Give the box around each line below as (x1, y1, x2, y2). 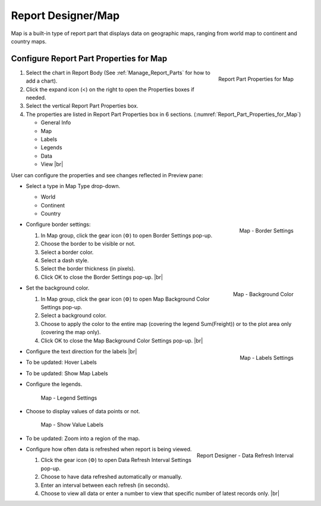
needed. (26, 94, 46, 101)
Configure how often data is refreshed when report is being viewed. (26, 446, 192, 453)
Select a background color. (40, 312, 107, 319)
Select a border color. (40, 249, 94, 256)
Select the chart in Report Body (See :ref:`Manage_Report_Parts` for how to (26, 69, 210, 76)
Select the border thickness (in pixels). (40, 265, 136, 272)
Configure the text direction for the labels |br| (26, 348, 137, 355)
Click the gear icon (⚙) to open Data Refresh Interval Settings (40, 457, 191, 464)
